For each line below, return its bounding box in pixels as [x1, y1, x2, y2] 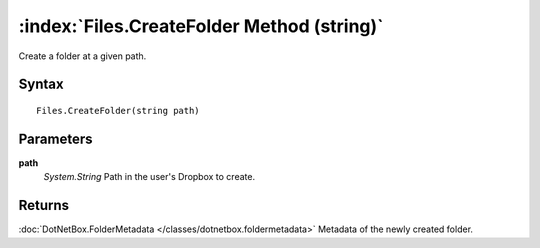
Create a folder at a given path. [18, 50, 147, 62]
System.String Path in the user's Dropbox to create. [43, 171, 255, 183]
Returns [18, 197, 70, 214]
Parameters [18, 130, 93, 147]
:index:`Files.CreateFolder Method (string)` [18, 15, 384, 37]
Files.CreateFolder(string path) [36, 105, 200, 116]
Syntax [18, 76, 64, 93]
